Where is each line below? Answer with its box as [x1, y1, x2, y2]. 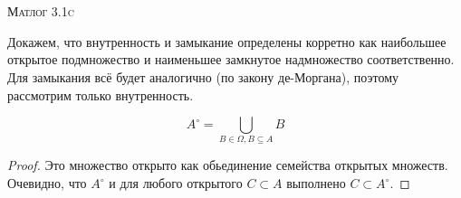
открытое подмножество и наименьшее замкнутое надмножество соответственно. [7, 50, 455, 69]
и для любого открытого [109, 174, 243, 193]
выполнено [286, 174, 346, 193]
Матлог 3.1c [7, 2, 74, 21]
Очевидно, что [7, 174, 87, 193]
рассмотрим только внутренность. [7, 85, 194, 104]
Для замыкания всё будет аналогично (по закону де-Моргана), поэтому [7, 67, 399, 86]
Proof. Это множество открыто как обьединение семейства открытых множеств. [7, 156, 448, 174]
